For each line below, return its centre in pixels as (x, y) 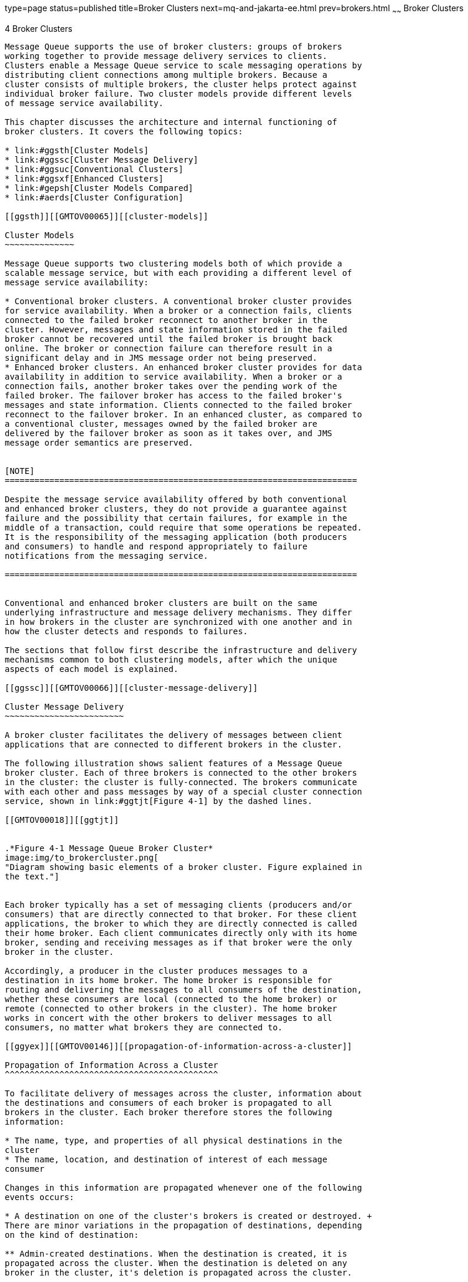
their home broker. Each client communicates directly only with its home (181, 933)
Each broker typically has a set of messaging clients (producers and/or (179, 904)
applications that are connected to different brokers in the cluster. (174, 744)
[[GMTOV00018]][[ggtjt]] (62, 820)
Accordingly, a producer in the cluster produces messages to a (156, 970)
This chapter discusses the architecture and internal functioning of (171, 122)
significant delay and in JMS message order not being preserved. (161, 357)
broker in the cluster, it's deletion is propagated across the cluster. (179, 1272)
